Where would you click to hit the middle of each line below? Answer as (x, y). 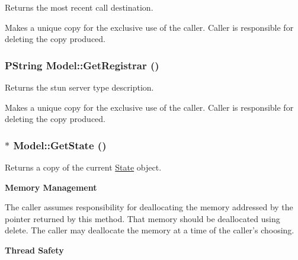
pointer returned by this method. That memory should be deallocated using (142, 218)
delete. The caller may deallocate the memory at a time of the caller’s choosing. (150, 230)
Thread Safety (34, 250)
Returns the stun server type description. (79, 87)
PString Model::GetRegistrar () (82, 65)
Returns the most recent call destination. (79, 7)
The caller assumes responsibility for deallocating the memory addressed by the (149, 207)
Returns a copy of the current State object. (83, 167)
